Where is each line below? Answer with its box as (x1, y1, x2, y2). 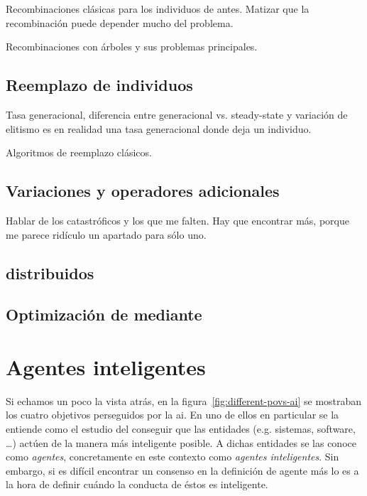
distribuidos (6, 262, 94, 284)
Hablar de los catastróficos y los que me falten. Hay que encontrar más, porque (6, 212, 349, 227)
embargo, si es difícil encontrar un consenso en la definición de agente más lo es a (6, 463, 359, 478)
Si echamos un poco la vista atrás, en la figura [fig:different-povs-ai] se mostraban (6, 393, 362, 408)
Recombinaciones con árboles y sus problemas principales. (6, 39, 258, 54)
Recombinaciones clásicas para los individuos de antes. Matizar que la (6, 1, 310, 16)
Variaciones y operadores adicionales (6, 180, 280, 202)
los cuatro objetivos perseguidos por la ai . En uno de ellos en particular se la (6, 407, 339, 422)
